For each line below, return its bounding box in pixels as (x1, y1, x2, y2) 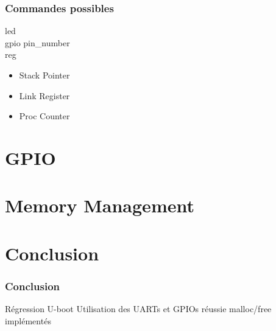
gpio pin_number (5, 36, 70, 49)
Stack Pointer (19, 69, 70, 81)
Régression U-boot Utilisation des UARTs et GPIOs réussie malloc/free (5, 302, 272, 315)
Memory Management (5, 193, 194, 218)
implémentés (5, 314, 51, 327)
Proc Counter (19, 110, 70, 122)
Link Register (19, 89, 70, 102)
